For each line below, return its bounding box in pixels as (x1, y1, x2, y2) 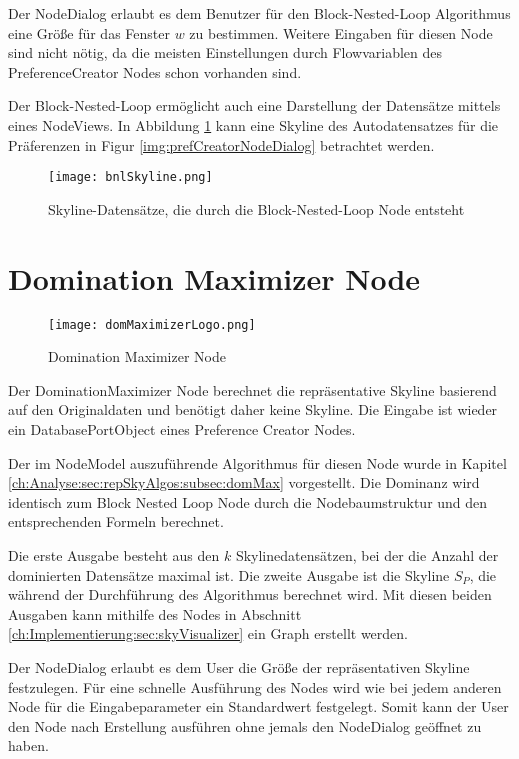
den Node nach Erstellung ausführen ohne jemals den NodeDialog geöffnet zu (8, 715, 482, 736)
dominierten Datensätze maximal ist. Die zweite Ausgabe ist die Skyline (8, 564, 450, 585)
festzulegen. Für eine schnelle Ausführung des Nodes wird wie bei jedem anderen (8, 676, 502, 697)
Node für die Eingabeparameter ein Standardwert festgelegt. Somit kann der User (8, 696, 509, 717)
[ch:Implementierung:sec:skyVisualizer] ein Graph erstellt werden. (8, 623, 408, 644)
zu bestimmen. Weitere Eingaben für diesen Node (189, 22, 493, 43)
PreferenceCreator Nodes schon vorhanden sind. (8, 61, 302, 82)
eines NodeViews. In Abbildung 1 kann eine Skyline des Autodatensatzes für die (8, 114, 499, 135)
